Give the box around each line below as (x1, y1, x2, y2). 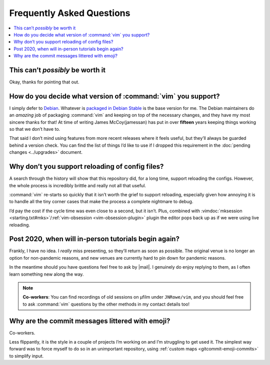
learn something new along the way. (9, 271, 84, 277)
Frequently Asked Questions (9, 7, 130, 18)
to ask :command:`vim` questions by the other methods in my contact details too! (22, 301, 190, 307)
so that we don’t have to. (9, 126, 60, 132)
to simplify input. (9, 353, 44, 359)
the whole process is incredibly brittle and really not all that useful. (9, 182, 146, 188)
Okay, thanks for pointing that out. (9, 79, 79, 85)
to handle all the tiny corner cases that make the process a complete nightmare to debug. (9, 199, 193, 205)
